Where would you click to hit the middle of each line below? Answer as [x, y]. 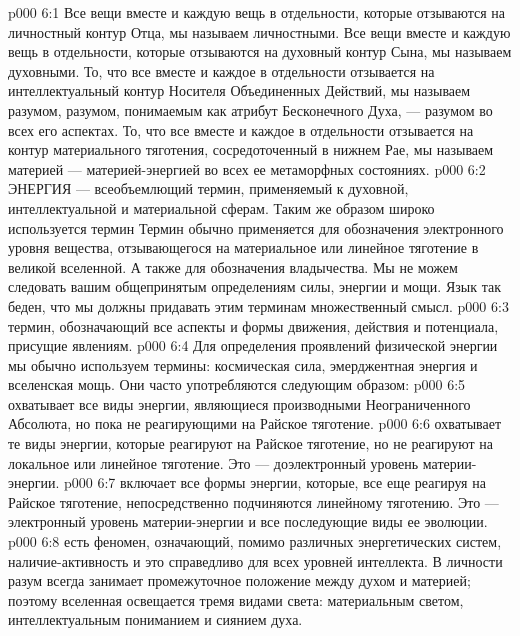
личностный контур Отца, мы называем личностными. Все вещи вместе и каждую [259, 31]
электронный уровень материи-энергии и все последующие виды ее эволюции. [248, 521]
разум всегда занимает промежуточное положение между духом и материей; [239, 580]
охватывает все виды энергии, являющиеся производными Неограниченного [239, 403]
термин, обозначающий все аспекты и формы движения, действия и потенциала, [253, 325]
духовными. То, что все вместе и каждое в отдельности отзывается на [221, 70]
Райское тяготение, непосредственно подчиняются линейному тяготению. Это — [253, 501]
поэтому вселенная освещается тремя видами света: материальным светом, [236, 599]
